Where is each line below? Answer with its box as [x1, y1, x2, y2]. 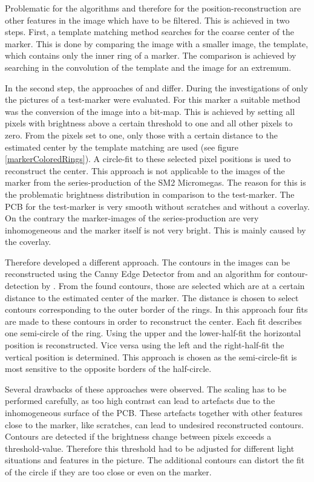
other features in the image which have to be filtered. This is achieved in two [5, 13, 290, 26]
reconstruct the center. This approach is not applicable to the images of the [5, 164, 285, 177]
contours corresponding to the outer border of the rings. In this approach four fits [5, 303, 308, 316]
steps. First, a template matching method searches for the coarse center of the [5, 25, 294, 38]
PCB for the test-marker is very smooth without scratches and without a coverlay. [5, 200, 310, 212]
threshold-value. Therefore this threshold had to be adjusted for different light [5, 441, 295, 454]
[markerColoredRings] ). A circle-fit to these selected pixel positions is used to [5, 152, 291, 165]
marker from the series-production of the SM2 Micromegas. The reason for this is [5, 176, 306, 189]
